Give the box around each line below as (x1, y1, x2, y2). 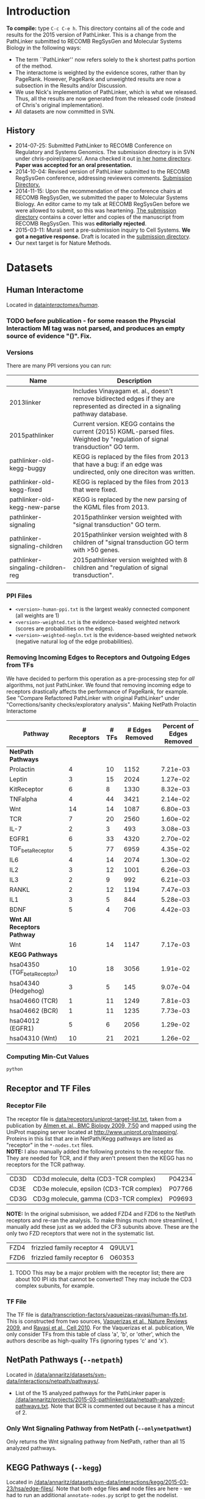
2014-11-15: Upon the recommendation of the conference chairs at (15, 187, 182, 194)
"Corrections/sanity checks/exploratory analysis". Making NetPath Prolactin (6, 701, 197, 708)
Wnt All (9, 915, 32, 924)
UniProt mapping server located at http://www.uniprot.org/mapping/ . (6, 1128, 179, 1135)
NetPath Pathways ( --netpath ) (6, 1355, 123, 1365)
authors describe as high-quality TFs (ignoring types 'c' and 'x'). (6, 1337, 169, 1344)
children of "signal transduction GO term (73, 538, 189, 547)
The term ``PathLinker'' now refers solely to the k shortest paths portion (15, 56, 196, 63)
